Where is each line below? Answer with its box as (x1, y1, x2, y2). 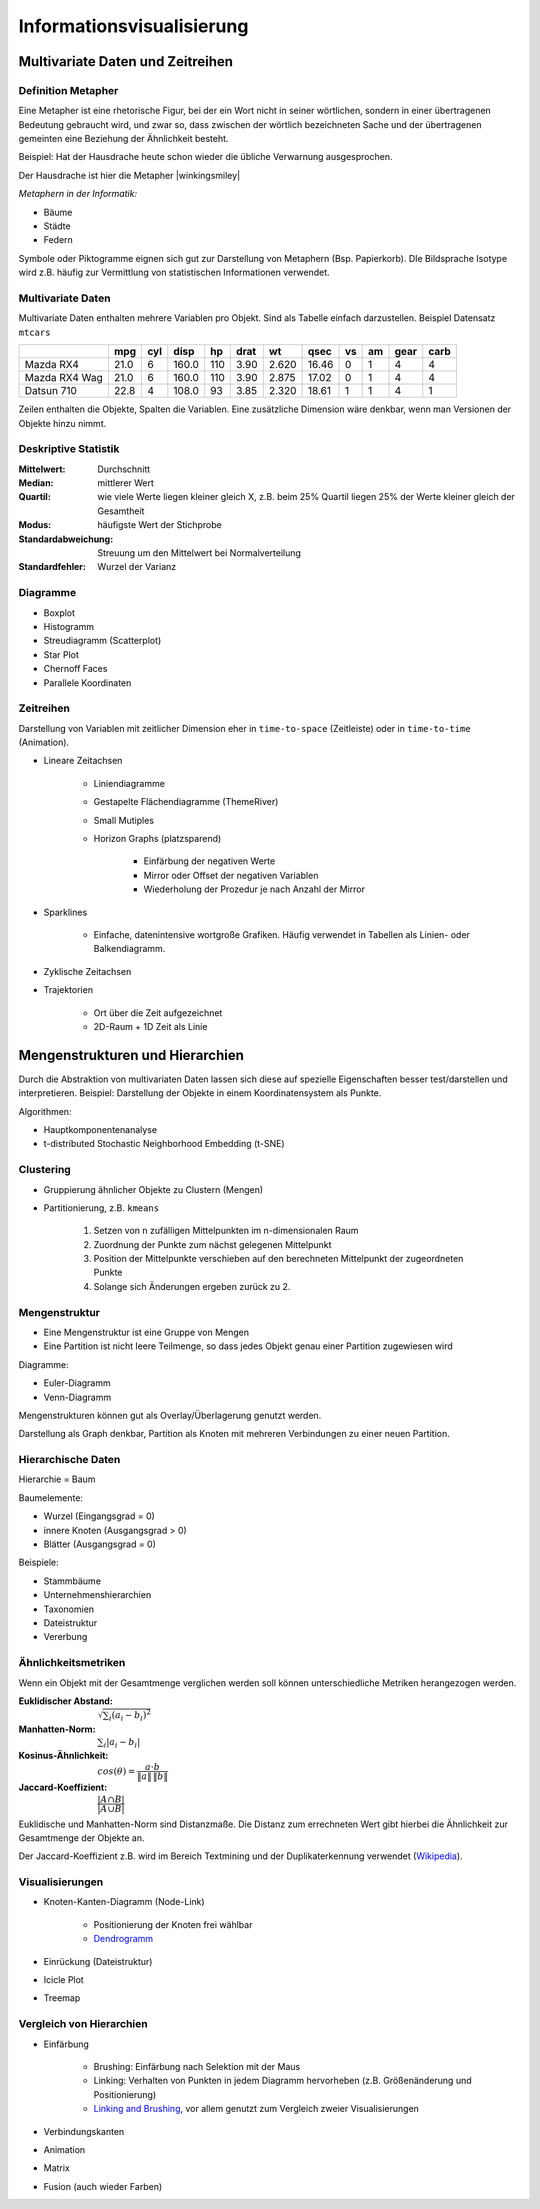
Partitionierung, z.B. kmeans (43, 1201, 160, 1214)
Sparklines (43, 906, 88, 918)
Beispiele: (18, 1556, 59, 1569)
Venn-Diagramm (43, 1391, 112, 1403)
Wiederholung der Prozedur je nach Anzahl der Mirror (143, 883, 365, 895)
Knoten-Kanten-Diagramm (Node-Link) (43, 1896, 205, 1908)
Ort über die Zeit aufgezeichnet (93, 1006, 223, 1019)
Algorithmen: (18, 1105, 72, 1117)
